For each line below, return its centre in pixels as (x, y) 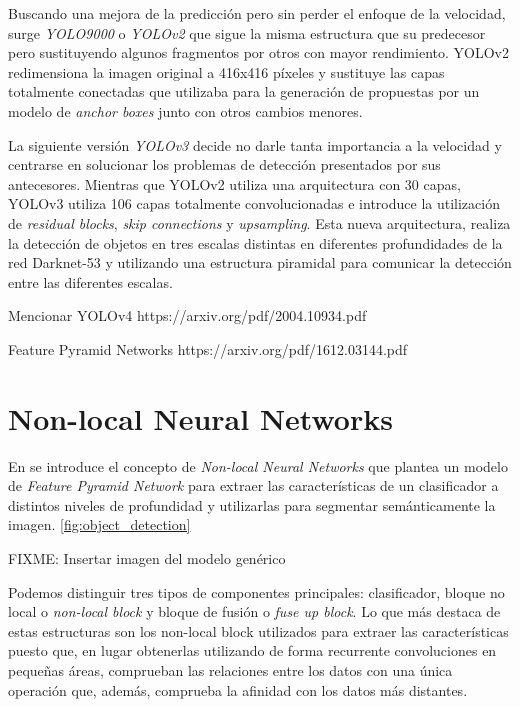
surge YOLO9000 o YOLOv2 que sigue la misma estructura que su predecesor (247, 32)
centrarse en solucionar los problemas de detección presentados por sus (224, 164)
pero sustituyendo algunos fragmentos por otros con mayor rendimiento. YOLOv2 (258, 52)
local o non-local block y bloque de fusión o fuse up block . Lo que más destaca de (254, 611)
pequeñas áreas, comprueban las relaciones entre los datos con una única (230, 669)
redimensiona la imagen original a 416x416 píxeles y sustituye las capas (226, 71)
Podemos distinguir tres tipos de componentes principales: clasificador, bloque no (256, 591)
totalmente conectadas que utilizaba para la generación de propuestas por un (244, 91)
